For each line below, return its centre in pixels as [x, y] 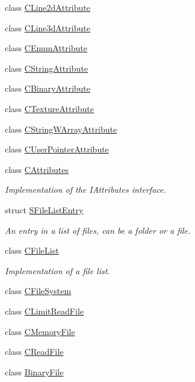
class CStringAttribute [46, 68]
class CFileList [32, 250]
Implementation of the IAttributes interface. [85, 189]
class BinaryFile [34, 371]
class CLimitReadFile [45, 311]
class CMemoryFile [40, 331]
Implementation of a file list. [57, 270]
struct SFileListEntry [44, 209]
